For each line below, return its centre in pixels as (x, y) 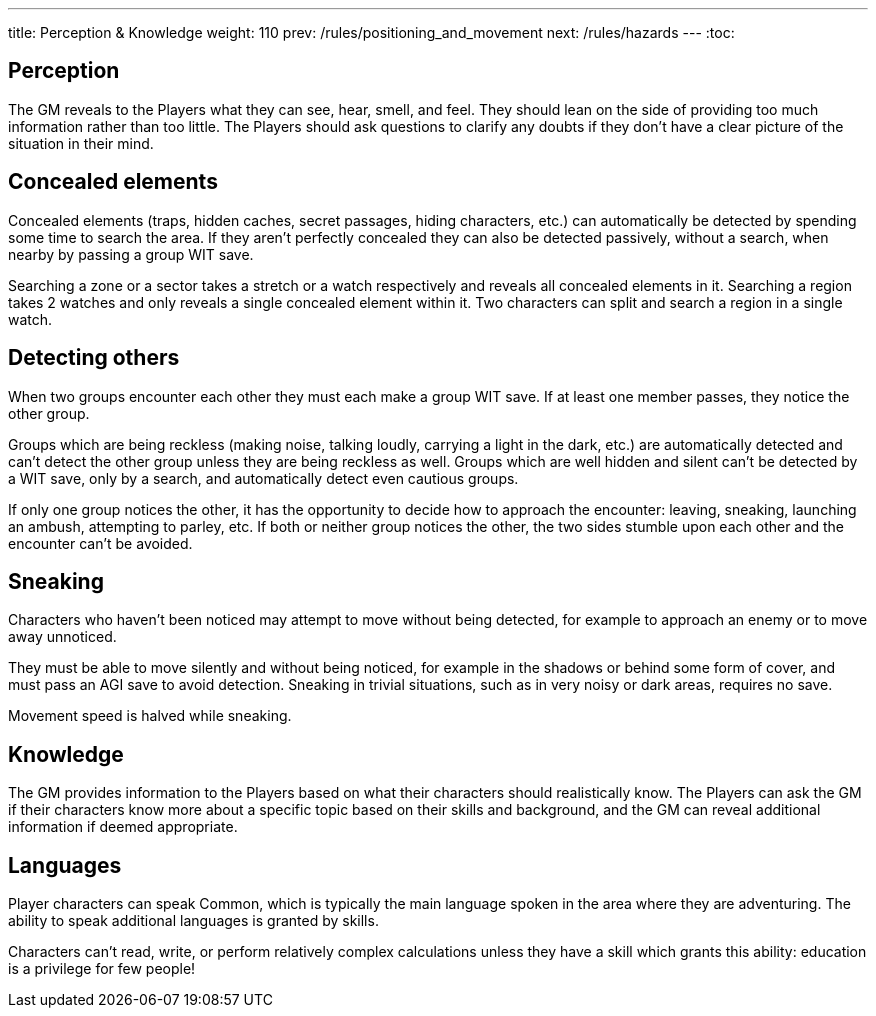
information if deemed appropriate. (123, 827)
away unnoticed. (62, 637)
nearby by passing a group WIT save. (131, 254)
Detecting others (94, 358)
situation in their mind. (81, 143)
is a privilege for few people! (102, 969)
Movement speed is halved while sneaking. (150, 716)
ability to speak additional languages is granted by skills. (193, 921)
